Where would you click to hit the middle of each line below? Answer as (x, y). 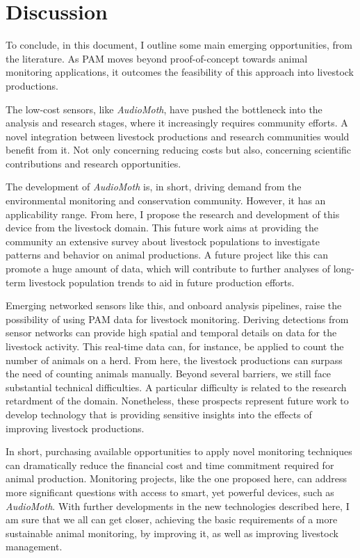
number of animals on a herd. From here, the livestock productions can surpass (174, 360)
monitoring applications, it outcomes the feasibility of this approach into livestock (180, 72)
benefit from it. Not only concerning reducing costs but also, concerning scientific (179, 150)
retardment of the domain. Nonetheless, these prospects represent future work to (177, 401)
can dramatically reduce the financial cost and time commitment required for (170, 465)
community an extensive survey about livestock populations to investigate (163, 241)
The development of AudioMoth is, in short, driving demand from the (154, 187)
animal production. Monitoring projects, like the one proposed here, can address (176, 478)
